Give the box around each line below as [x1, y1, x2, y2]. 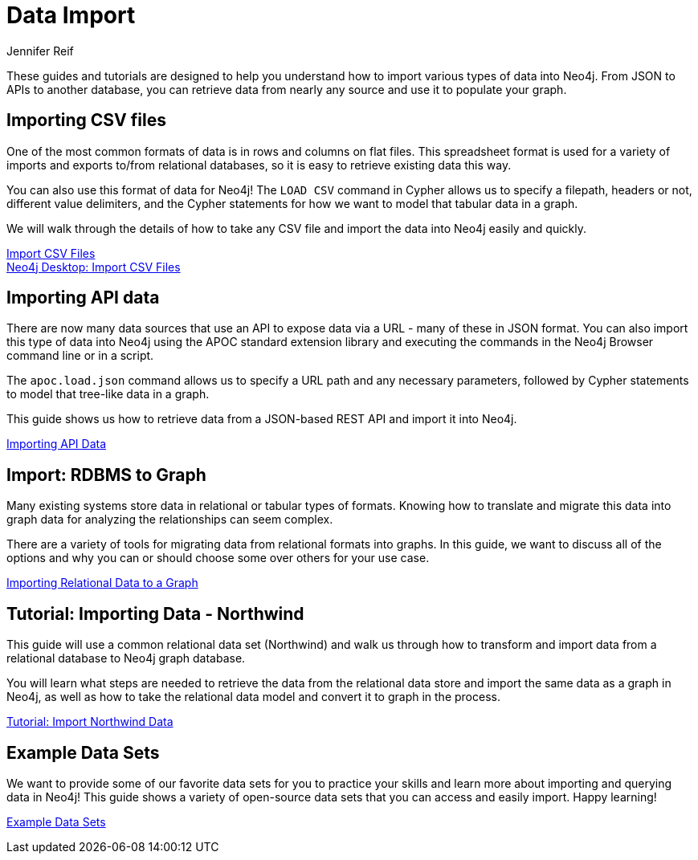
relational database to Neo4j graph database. [6, 651, 246, 666]
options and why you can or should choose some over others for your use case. [6, 551, 430, 565]
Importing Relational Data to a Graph [6, 576, 198, 590]
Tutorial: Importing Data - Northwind [6, 603, 304, 624]
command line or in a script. [6, 348, 154, 363]
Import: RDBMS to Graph [6, 464, 206, 485]
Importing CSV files [6, 110, 166, 131]
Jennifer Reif [6, 43, 74, 58]
